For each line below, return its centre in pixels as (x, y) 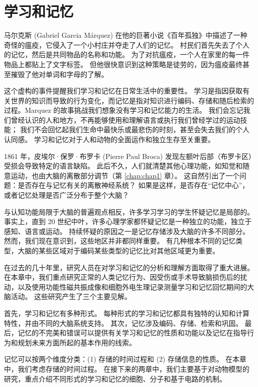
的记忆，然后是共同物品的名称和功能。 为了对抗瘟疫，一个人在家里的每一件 (127, 54)
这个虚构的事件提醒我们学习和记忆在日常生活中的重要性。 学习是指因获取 (123, 91)
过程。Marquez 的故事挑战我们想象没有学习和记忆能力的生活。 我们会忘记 (124, 110)
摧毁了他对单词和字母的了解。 (59, 74)
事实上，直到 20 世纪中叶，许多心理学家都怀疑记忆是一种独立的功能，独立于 (128, 221)
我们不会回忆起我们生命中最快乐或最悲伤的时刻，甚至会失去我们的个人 (135, 129)
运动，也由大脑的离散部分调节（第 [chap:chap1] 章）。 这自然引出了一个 (125, 175)
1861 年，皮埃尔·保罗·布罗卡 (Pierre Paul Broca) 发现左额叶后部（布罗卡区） (128, 156)
